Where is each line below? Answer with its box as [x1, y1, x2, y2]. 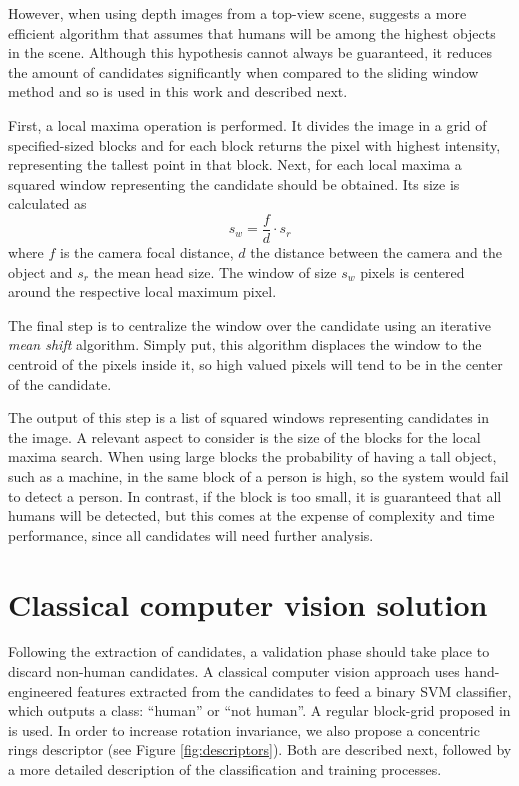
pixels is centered [360, 261, 465, 282]
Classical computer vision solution [8, 583, 488, 624]
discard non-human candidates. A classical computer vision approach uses [8, 661, 460, 682]
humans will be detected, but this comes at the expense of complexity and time [8, 505, 495, 526]
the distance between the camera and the [250, 242, 502, 262]
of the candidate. [8, 373, 112, 394]
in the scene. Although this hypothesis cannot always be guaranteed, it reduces [8, 42, 492, 63]
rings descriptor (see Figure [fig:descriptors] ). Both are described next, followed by [8, 739, 512, 760]
